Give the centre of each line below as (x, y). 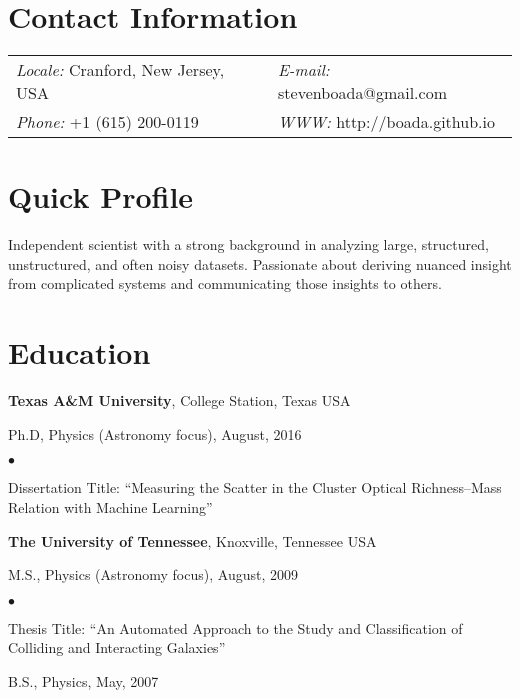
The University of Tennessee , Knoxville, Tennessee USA (192, 540)
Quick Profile (101, 196)
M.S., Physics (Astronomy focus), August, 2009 (153, 574)
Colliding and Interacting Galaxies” (117, 647)
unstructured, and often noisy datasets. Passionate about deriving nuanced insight (260, 263)
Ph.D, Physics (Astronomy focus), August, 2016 (155, 433)
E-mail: (304, 70)
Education (79, 352)
